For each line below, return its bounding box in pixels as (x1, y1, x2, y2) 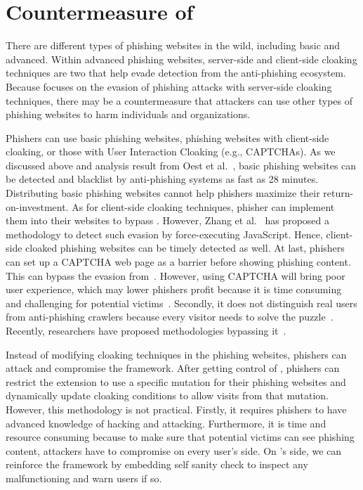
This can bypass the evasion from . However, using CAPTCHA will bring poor (6, 268, 345, 283)
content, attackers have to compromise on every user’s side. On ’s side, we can (6, 443, 342, 458)
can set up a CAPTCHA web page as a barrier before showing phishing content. (6, 254, 351, 269)
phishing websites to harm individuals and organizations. (6, 107, 251, 122)
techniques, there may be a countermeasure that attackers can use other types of (6, 93, 353, 108)
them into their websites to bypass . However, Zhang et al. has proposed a (6, 213, 329, 228)
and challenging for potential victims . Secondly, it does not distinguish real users (6, 295, 357, 310)
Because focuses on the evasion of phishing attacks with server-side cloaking (6, 79, 332, 94)
